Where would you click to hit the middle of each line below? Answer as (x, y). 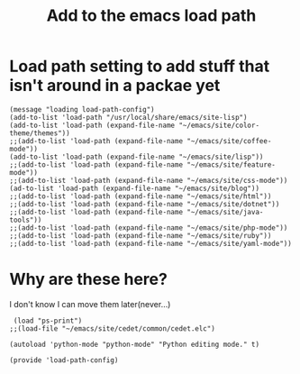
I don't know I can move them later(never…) (90, 304)
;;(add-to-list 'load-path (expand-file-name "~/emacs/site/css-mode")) (149, 180)
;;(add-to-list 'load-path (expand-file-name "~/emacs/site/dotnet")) (145, 204)
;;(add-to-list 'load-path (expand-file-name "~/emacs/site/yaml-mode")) (151, 243)
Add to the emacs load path (151, 16)
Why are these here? (89, 279)
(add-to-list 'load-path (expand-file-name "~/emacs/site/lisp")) (136, 157)
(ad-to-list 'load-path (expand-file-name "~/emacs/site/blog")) (134, 188)
